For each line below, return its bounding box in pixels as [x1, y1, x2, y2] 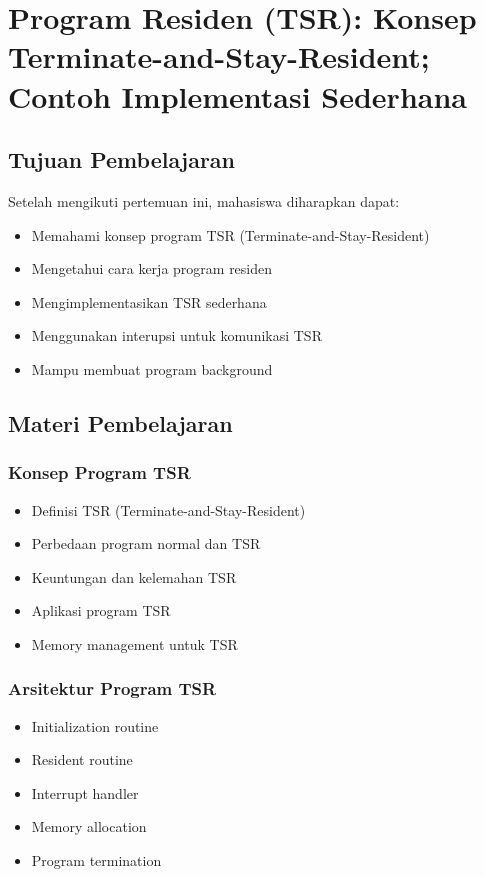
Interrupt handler [31, 782, 139, 803]
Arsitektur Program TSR [8, 676, 217, 701]
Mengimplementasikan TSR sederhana [31, 291, 267, 312]
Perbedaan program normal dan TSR [31, 533, 261, 554]
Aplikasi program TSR [31, 600, 171, 621]
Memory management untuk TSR [31, 633, 238, 654]
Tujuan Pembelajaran [8, 144, 236, 175]
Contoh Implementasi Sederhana [8, 75, 467, 116]
